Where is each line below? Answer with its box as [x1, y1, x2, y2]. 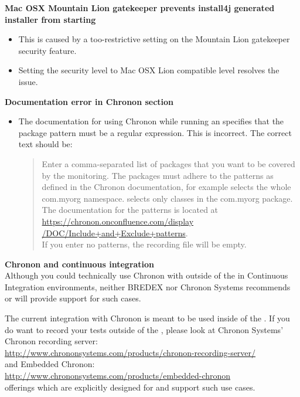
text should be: [18, 138, 73, 150]
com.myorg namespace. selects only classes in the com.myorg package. [42, 192, 293, 204]
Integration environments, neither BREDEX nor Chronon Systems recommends [5, 280, 291, 293]
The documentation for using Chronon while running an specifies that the [18, 115, 284, 127]
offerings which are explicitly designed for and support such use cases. [5, 381, 255, 393]
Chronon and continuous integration [5, 257, 155, 270]
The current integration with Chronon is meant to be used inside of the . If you [5, 312, 290, 324]
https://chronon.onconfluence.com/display [42, 215, 194, 227]
